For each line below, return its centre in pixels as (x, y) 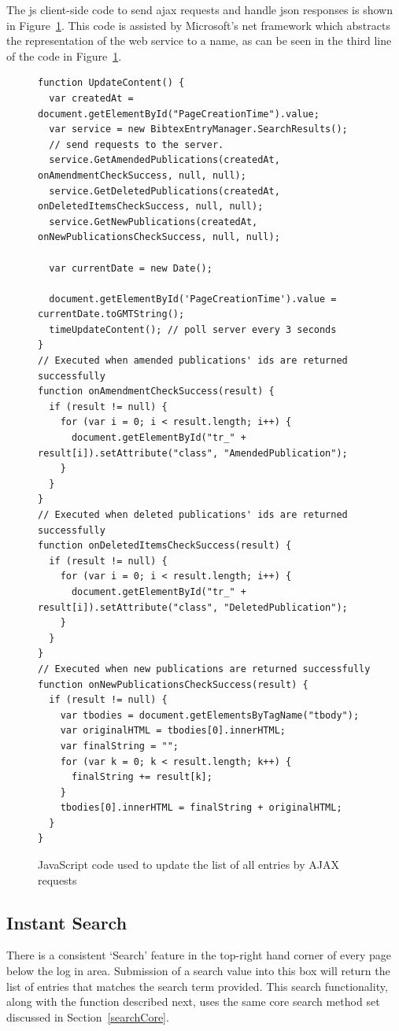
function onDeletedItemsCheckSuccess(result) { (165, 546)
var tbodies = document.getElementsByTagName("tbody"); (210, 715)
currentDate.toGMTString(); (111, 314)
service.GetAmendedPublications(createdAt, (164, 160)
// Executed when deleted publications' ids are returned (193, 515)
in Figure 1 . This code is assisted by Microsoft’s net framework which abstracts (198, 25)
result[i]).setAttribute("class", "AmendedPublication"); (193, 453)
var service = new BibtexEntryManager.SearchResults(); (198, 129)
